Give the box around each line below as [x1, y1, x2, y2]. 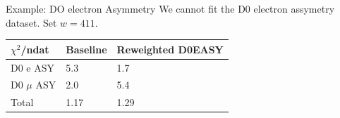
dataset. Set [6, 15, 57, 29]
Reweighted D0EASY [116, 41, 224, 56]
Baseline [66, 41, 107, 56]
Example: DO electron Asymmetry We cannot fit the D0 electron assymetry [6, 1, 335, 15]
